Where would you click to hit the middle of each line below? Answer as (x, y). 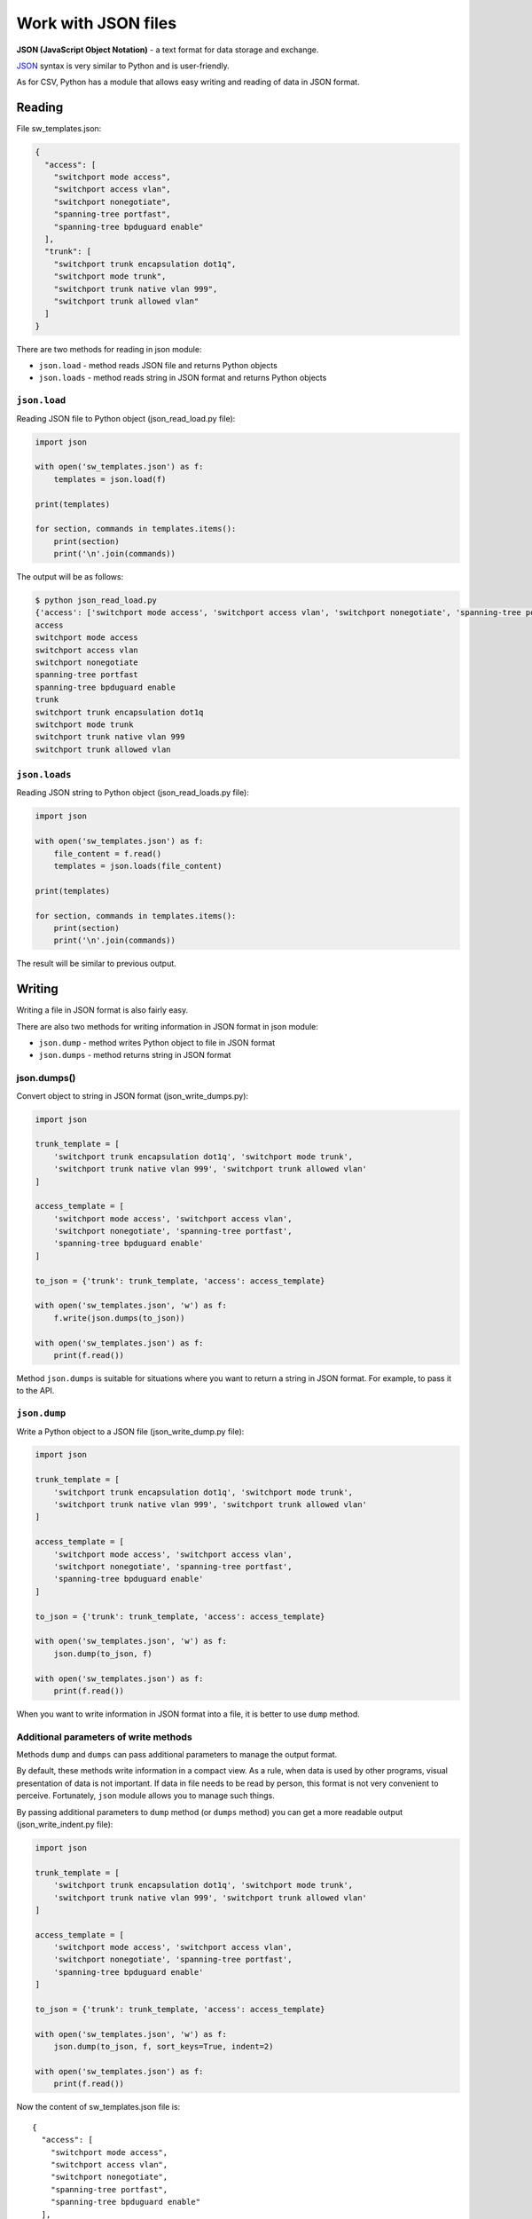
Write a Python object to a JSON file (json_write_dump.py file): (130, 1431)
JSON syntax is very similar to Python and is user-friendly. (123, 66)
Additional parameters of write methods (104, 1737)
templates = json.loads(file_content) (138, 866)
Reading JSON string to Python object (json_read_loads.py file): (133, 793)
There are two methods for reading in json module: (109, 349)
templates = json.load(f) (110, 479)
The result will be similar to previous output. (96, 964)
